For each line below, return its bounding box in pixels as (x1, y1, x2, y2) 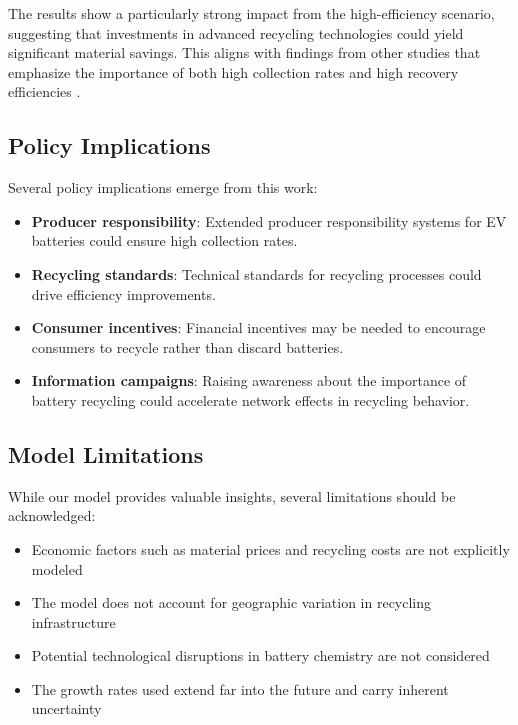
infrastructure (31, 611, 116, 632)
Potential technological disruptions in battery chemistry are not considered (31, 645, 490, 666)
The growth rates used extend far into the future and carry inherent (31, 678, 449, 699)
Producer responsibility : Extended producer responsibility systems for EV (31, 210, 507, 231)
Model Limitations (8, 438, 204, 469)
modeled (31, 558, 83, 579)
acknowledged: (8, 505, 96, 526)
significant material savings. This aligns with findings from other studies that (8, 42, 481, 63)
